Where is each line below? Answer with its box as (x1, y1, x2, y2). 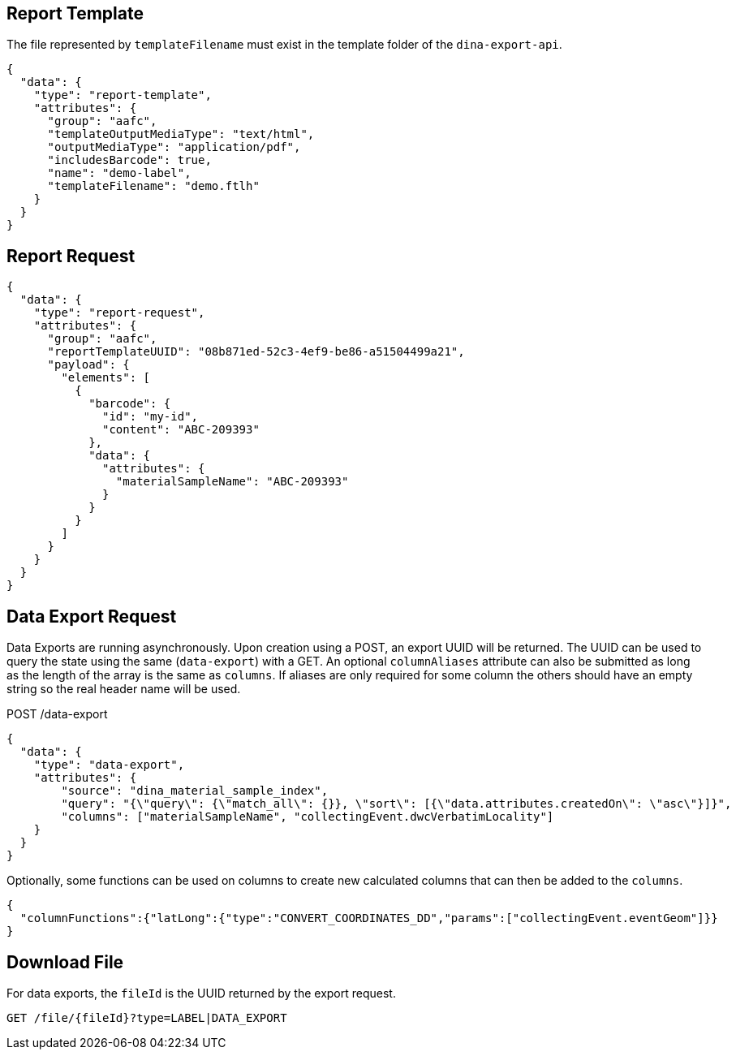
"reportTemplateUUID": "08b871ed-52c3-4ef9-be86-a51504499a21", (47, 345, 465, 359)
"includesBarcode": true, (47, 153, 212, 167)
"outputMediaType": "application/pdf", (47, 140, 301, 154)
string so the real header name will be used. (6, 682, 241, 696)
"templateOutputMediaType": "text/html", (47, 127, 315, 141)
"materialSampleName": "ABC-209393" (115, 475, 349, 489)
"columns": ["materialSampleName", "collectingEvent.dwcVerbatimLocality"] (61, 810, 554, 824)
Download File (6, 951, 124, 972)
